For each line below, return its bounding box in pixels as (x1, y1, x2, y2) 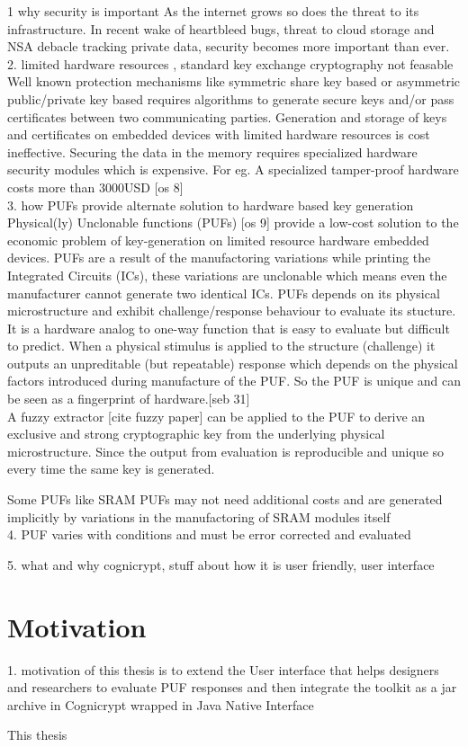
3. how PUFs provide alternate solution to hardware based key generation (7, 195, 414, 214)
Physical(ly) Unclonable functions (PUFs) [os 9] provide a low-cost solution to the (7, 213, 459, 232)
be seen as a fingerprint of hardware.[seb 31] (7, 389, 250, 408)
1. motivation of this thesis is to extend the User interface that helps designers (7, 660, 439, 679)
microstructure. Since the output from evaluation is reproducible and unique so (7, 441, 445, 460)
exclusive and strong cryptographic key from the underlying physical (7, 424, 385, 443)
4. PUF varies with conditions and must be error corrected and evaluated (7, 525, 411, 544)
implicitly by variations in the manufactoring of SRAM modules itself (7, 507, 391, 526)
